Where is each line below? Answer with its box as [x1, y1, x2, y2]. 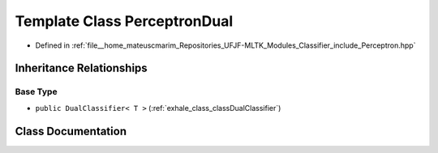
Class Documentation [15, 124, 127, 138]
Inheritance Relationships [15, 62, 148, 75]
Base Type [15, 86, 58, 97]
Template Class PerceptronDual [15, 12, 234, 30]
